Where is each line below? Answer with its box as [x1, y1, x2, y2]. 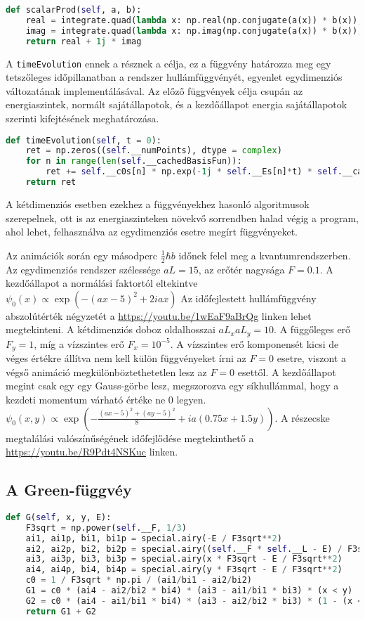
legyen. [176, 392, 206, 406]
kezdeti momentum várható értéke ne [6, 392, 166, 406]
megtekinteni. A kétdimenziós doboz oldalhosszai [6, 322, 215, 337]
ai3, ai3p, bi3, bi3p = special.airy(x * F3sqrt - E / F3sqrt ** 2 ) [25, 554, 343, 564]
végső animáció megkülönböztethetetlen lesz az [6, 364, 207, 379]
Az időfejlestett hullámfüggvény [180, 290, 317, 305]
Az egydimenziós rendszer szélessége [6, 261, 161, 276]
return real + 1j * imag [25, 36, 142, 46]
